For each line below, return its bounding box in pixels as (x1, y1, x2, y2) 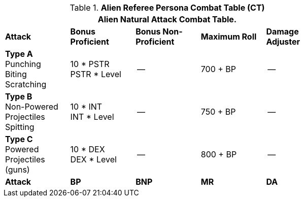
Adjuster (266, 37, 300, 47)
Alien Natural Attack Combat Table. (97, 14, 237, 24)
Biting (5, 69, 27, 79)
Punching (5, 59, 41, 69)
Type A (5, 49, 33, 59)
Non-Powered (5, 102, 58, 112)
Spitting (5, 122, 35, 132)
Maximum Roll (200, 31, 257, 42)
